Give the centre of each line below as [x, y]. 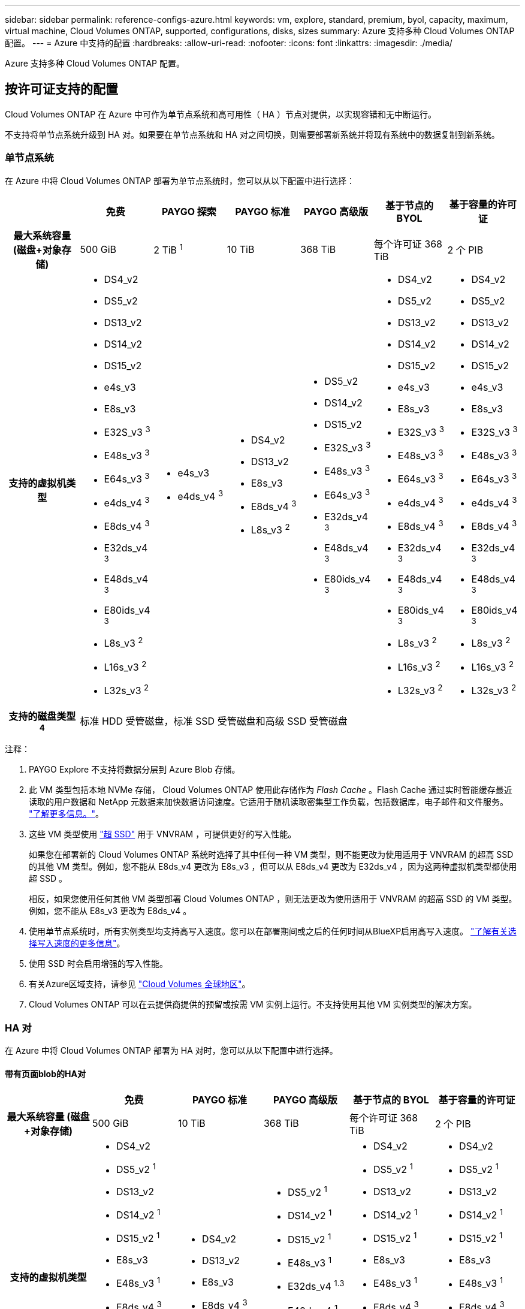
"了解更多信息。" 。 [67, 814]
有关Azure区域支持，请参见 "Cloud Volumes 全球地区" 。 [140, 984]
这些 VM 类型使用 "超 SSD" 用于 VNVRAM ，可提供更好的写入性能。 [163, 834]
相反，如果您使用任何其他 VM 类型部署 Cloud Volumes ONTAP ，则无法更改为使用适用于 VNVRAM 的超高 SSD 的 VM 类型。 [273, 899]
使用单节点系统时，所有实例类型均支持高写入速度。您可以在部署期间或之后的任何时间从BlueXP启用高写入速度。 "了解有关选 [273, 931]
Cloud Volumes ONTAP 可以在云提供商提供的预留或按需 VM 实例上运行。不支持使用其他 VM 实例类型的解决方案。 [253, 1005]
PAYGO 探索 [189, 211]
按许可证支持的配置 [61, 89]
